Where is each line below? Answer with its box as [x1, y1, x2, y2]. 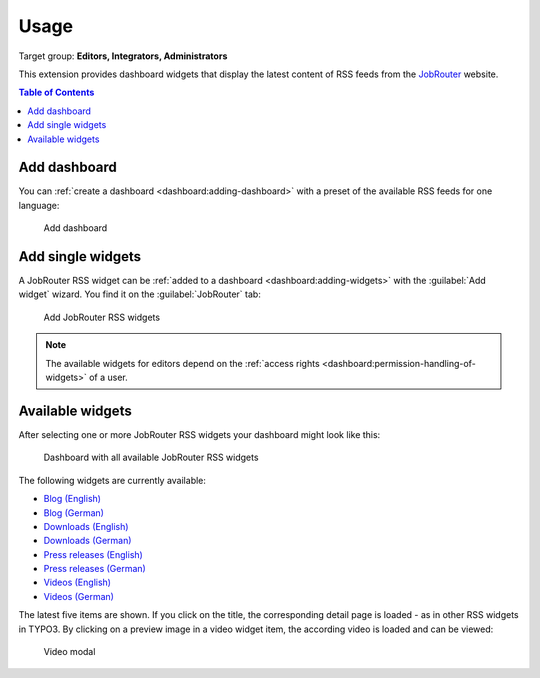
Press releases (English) [43, 548, 144, 560]
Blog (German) [43, 506, 105, 519]
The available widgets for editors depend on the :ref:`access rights [45, 357, 320, 369]
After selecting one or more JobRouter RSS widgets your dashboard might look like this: [18, 428, 381, 440]
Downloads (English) [43, 520, 129, 532]
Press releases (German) [43, 563, 147, 575]
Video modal [43, 646, 96, 658]
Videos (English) [43, 576, 112, 589]
